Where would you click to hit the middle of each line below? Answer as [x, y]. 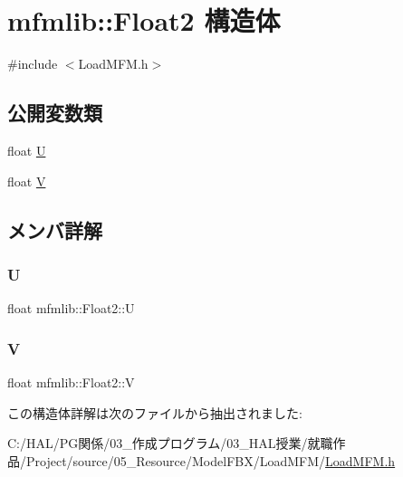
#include [33, 64]
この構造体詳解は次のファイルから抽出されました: [155, 412]
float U [27, 150]
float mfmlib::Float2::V [71, 382]
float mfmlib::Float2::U [71, 308]
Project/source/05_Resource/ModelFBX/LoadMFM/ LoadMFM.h [211, 460]
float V [27, 181]
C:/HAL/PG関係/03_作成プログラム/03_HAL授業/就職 [170, 443]
